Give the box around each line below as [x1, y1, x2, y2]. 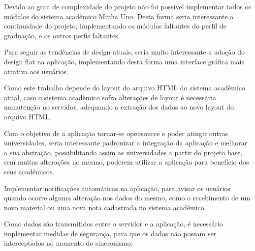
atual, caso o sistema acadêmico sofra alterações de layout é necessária [4, 92, 217, 102]
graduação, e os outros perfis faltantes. [4, 30, 120, 40]
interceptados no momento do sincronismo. [4, 238, 133, 248]
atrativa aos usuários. [4, 66, 68, 76]
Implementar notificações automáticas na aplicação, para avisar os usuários [4, 183, 230, 193]
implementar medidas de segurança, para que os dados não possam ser [4, 228, 217, 238]
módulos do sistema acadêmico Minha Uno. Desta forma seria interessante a [4, 11, 234, 21]
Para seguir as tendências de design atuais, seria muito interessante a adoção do [4, 47, 245, 57]
